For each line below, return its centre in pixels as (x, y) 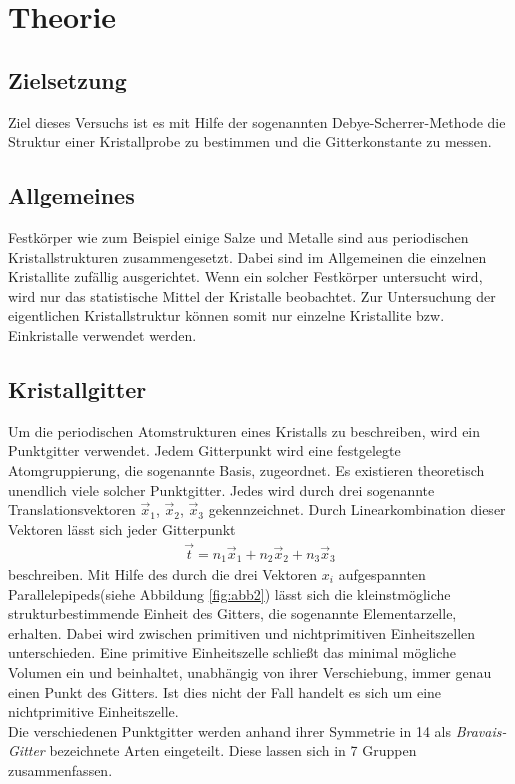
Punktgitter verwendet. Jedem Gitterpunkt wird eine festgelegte (204, 450)
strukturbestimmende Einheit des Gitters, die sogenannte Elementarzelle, (232, 613)
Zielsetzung (67, 79)
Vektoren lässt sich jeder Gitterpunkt (122, 528)
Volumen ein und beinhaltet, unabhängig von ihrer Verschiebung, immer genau (250, 671)
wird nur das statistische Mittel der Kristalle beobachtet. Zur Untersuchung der (252, 295)
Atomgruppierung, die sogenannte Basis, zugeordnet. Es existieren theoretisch (246, 469)
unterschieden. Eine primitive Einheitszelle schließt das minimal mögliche (232, 652)
